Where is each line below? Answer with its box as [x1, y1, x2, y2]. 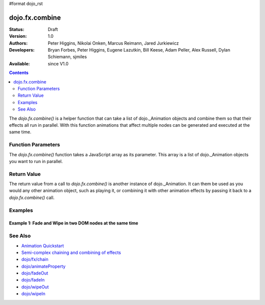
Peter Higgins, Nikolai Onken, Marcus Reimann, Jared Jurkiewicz [48, 40, 179, 46]
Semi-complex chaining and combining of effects [21, 250, 121, 255]
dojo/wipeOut [21, 284, 49, 290]
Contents [9, 70, 29, 76]
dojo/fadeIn [21, 277, 45, 283]
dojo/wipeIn [21, 291, 46, 297]
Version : [9, 33, 27, 39]
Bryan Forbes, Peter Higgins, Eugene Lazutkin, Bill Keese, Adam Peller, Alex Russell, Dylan [48, 47, 231, 53]
